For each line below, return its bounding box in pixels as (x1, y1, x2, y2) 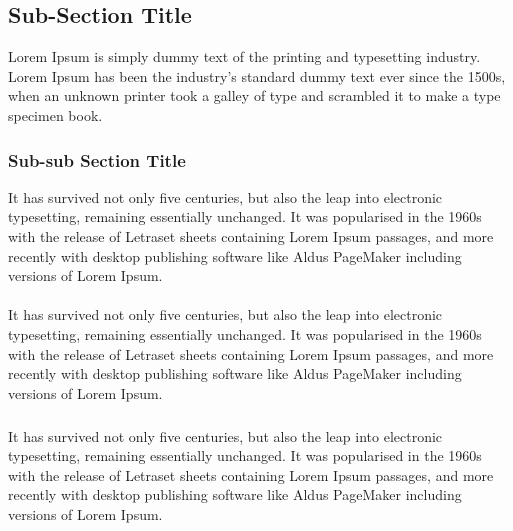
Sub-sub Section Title (8, 147, 186, 172)
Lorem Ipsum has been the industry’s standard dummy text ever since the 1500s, (8, 65, 506, 86)
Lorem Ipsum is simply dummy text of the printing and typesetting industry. (8, 46, 481, 67)
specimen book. (8, 104, 103, 125)
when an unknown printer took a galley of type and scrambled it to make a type (8, 85, 501, 106)
